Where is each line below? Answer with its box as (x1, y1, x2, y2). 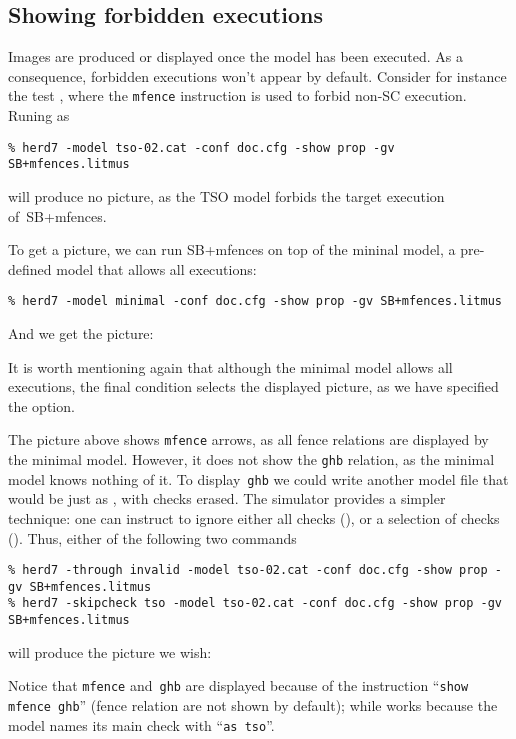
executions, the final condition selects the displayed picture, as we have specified (8, 376, 499, 397)
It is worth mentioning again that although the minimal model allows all (8, 356, 453, 377)
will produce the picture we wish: (8, 641, 212, 662)
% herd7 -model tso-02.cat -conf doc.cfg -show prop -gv (8, 140, 395, 155)
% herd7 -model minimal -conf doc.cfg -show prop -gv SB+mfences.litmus (8, 294, 502, 309)
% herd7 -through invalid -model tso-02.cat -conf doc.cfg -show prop (8, 563, 488, 578)
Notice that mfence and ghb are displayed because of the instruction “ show (8, 675, 469, 696)
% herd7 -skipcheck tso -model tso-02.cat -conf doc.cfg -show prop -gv (8, 596, 502, 611)
